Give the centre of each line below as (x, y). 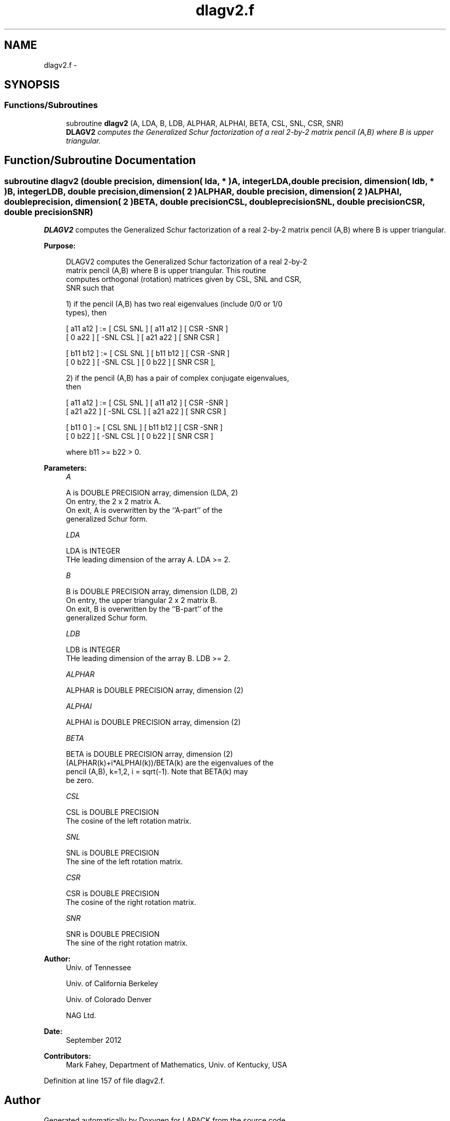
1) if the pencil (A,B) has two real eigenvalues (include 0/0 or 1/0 (174, 304)
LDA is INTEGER (93, 551)
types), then (86, 313)
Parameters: (65, 468)
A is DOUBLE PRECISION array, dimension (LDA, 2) (152, 493)
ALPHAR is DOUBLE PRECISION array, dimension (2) (155, 690)
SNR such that (90, 288)
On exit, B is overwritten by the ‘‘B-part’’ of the (144, 609)
